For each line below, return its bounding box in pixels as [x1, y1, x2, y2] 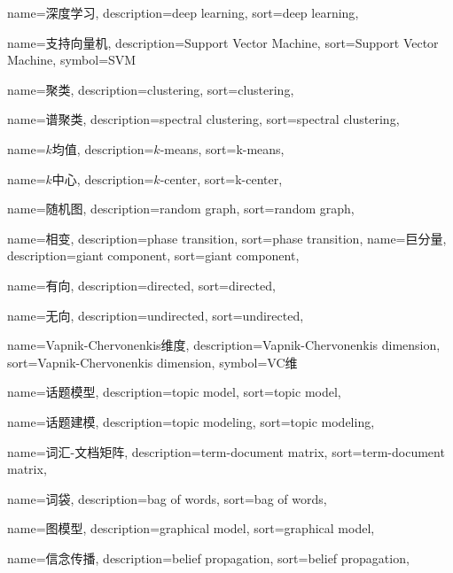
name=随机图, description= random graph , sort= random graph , [7, 199, 355, 218]
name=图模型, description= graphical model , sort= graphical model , [7, 519, 375, 538]
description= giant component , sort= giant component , [7, 246, 300, 265]
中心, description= [51, 169, 154, 188]
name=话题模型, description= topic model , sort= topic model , [7, 383, 341, 401]
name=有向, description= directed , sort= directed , [7, 275, 276, 294]
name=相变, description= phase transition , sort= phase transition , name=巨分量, [7, 228, 447, 247]
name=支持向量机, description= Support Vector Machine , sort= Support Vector [7, 33, 439, 51]
